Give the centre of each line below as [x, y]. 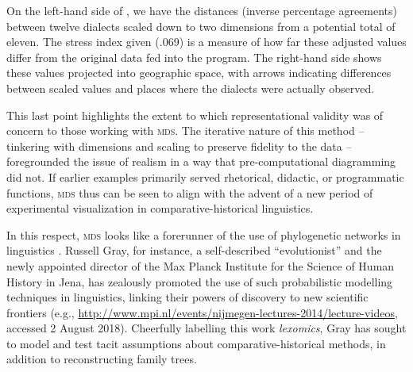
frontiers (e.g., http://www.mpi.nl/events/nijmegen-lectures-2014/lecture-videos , [202, 312]
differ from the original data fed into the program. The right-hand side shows [194, 57]
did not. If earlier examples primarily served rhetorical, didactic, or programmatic [205, 176]
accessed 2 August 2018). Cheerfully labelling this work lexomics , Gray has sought [206, 328]
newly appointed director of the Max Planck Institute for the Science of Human [201, 265]
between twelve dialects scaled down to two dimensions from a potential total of [201, 26]
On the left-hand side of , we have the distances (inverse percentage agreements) [202, 10]
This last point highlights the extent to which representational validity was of [195, 115]
